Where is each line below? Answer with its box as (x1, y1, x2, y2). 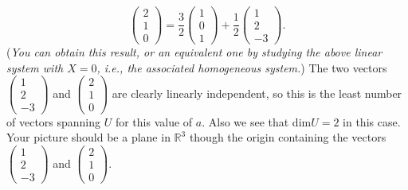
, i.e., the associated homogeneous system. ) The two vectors (96, 59, 387, 76)
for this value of (115, 113, 193, 130)
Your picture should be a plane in (6, 129, 171, 145)
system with (6, 59, 64, 76)
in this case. (343, 113, 401, 130)
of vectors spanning (6, 113, 101, 130)
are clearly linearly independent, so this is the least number (112, 84, 402, 101)
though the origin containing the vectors (189, 129, 386, 145)
